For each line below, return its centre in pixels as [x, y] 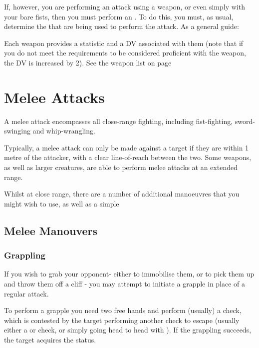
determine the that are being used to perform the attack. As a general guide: [122, 26]
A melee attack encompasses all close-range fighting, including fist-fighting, [119, 121]
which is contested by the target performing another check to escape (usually [122, 320]
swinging [17, 131]
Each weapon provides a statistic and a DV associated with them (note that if [124, 43]
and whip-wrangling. [64, 131]
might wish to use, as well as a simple [62, 203]
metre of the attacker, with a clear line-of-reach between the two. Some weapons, [128, 157]
